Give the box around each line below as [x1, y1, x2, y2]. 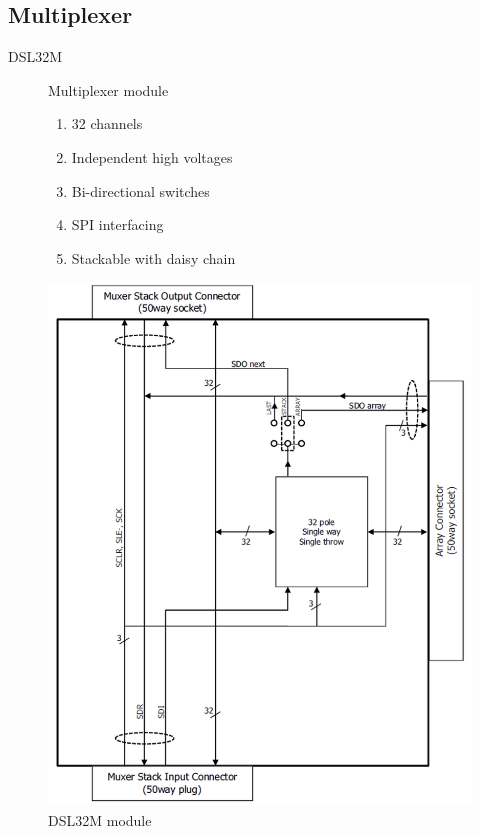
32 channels [71, 113, 143, 134]
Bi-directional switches [71, 180, 210, 201]
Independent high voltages [71, 146, 233, 167]
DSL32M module [48, 809, 152, 830]
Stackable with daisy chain [71, 247, 236, 268]
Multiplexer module [48, 79, 169, 100]
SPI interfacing [71, 214, 164, 235]
